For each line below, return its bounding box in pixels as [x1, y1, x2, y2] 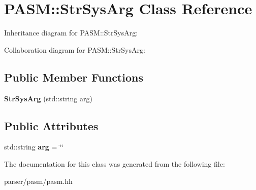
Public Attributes [4, 118, 99, 133]
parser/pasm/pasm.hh [4, 175, 73, 186]
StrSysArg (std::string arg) [4, 93, 92, 103]
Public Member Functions [4, 69, 143, 85]
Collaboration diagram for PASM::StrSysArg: [4, 44, 145, 55]
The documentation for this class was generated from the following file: [4, 158, 225, 169]
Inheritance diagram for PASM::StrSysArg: [4, 27, 138, 38]
